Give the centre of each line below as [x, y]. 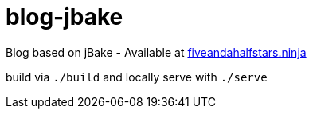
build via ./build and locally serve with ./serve [137, 77]
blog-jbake [65, 17]
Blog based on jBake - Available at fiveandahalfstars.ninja [156, 52]
